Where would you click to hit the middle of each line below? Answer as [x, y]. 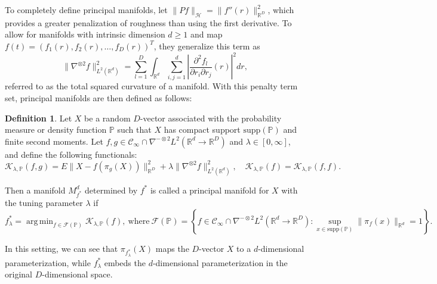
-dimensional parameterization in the [220, 262]
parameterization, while [48, 262]
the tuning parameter [44, 203]
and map [206, 34]
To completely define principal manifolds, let [86, 10]
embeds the [125, 262]
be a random [107, 118]
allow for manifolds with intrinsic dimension [85, 34]
